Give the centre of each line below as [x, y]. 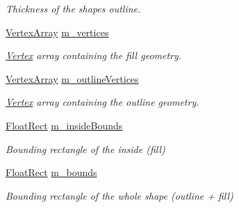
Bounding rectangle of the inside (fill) [85, 149]
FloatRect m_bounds [51, 172]
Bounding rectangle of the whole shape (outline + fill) [119, 195]
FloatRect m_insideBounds [64, 125]
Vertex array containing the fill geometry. [94, 55]
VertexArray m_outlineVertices [72, 78]
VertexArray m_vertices [57, 32]
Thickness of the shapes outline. [73, 8]
